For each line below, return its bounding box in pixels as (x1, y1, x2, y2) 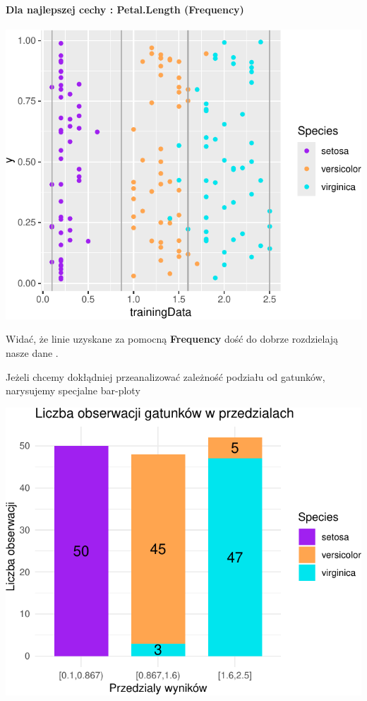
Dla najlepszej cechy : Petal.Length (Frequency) (6, 1, 244, 16)
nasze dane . (6, 345, 59, 360)
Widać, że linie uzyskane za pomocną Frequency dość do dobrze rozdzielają (6, 331, 339, 346)
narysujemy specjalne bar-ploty (6, 383, 140, 398)
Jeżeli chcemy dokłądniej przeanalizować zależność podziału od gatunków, (6, 369, 325, 384)
